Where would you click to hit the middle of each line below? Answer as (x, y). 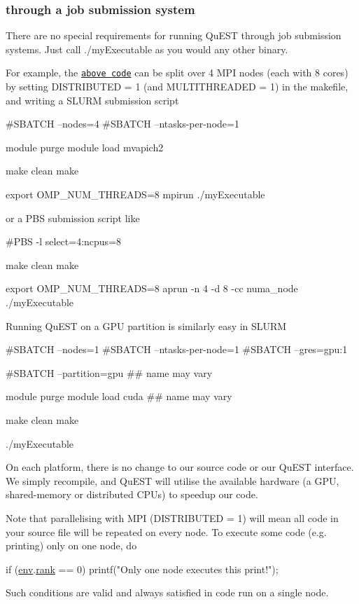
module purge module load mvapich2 (85, 147)
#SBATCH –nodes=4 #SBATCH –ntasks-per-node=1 (122, 124)
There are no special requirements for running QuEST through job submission (174, 35)
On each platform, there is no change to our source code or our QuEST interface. (180, 467)
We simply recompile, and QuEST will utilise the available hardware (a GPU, (173, 480)
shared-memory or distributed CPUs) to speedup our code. (132, 494)
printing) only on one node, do (71, 545)
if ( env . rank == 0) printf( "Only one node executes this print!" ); (142, 569)
